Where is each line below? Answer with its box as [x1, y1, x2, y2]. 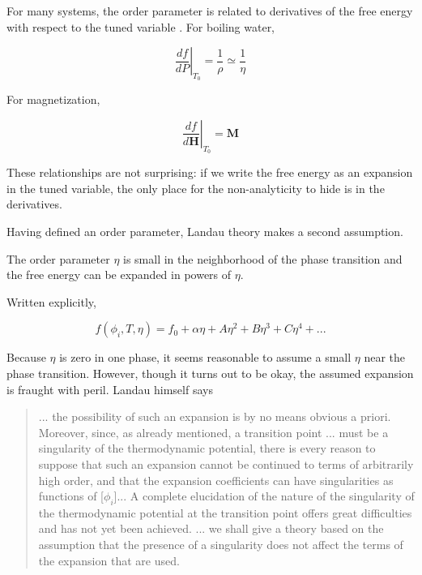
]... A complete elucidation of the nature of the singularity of [113, 487, 415, 504]
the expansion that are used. [38, 551, 180, 569]
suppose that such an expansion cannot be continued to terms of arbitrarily [38, 455, 414, 472]
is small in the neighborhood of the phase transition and [123, 250, 403, 267]
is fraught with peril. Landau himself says [6, 380, 213, 397]
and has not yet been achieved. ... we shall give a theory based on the [38, 520, 384, 537]
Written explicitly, [6, 293, 96, 310]
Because [6, 349, 46, 366]
